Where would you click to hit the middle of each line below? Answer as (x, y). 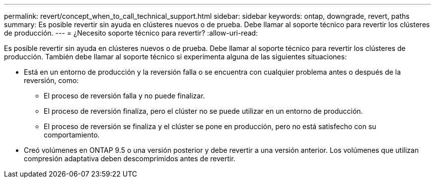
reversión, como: (51, 80)
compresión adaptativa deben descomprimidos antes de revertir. (130, 159)
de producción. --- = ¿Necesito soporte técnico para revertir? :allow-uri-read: (131, 33)
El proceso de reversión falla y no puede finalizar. (124, 96)
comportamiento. (72, 135)
